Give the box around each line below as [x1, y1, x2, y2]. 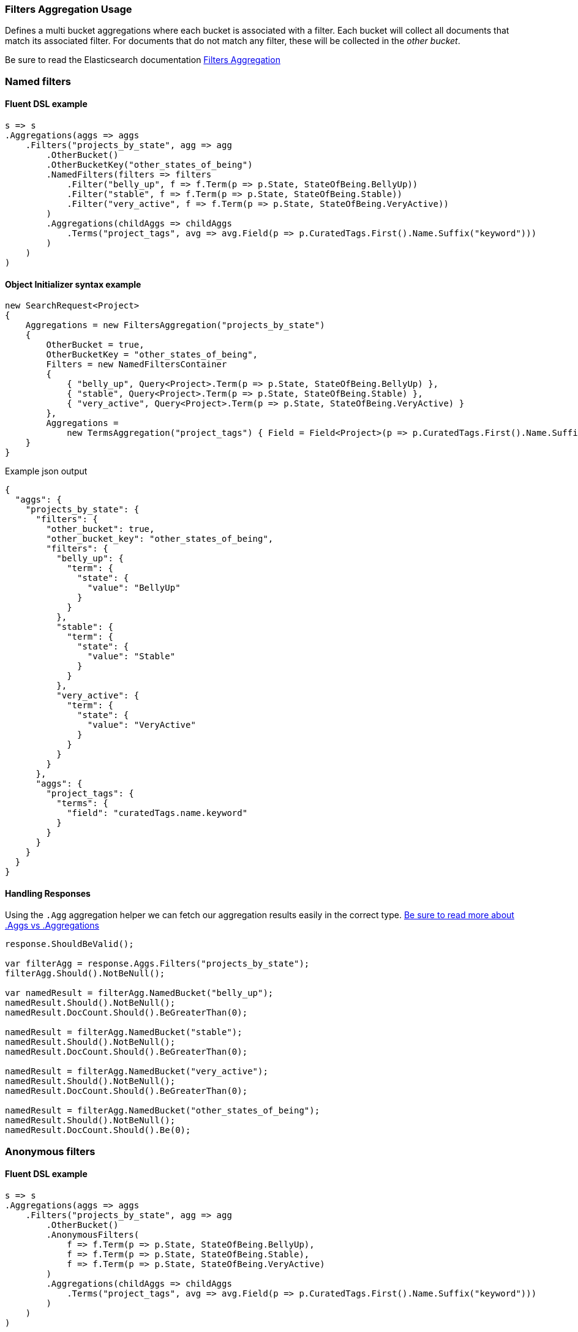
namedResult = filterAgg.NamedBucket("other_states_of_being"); [5, 1106, 320, 1116]
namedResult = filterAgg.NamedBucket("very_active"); [5, 1066, 268, 1077]
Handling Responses [5, 888, 91, 899]
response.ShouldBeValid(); [5, 939, 134, 949]
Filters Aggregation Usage [5, 3, 132, 15]
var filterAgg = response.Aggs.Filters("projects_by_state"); [5, 959, 310, 969]
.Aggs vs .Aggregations [5, 920, 99, 931]
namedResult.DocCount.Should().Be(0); [5, 1125, 191, 1136]
